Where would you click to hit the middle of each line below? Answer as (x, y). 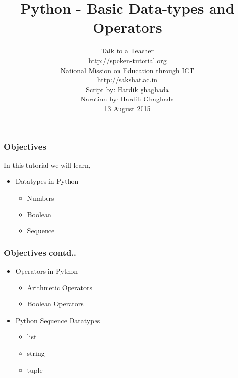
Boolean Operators (55, 304)
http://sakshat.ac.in (127, 80)
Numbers (41, 197)
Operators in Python (47, 270)
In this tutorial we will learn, (47, 164)
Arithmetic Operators (60, 287)
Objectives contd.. (40, 252)
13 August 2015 (127, 108)
